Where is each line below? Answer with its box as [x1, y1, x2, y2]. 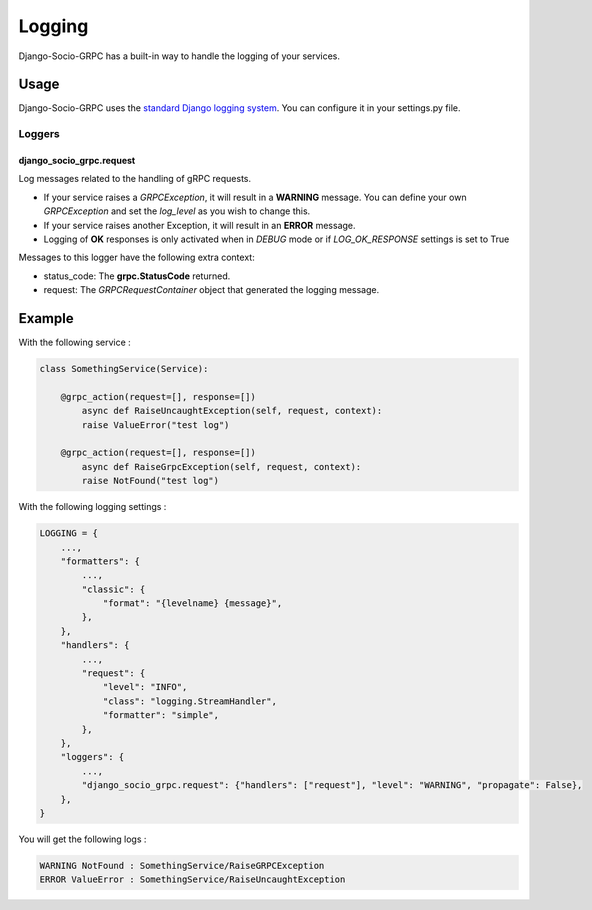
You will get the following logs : [18, 833, 147, 845]
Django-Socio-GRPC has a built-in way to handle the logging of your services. [18, 50, 340, 62]
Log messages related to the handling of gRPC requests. [18, 173, 252, 185]
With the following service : [18, 336, 132, 349]
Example [18, 310, 74, 327]
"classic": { [81, 583, 146, 595]
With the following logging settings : [18, 501, 167, 513]
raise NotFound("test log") [81, 475, 220, 487]
